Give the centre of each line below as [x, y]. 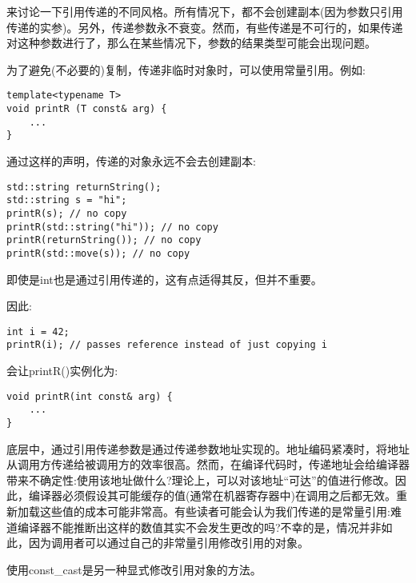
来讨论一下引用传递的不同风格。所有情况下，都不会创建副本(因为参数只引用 [205, 11]
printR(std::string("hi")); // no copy [112, 227]
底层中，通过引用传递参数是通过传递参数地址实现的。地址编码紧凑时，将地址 [208, 448]
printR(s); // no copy [67, 213]
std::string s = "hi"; [67, 200]
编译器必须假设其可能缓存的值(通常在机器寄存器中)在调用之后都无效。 [212, 495]
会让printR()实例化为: [62, 371]
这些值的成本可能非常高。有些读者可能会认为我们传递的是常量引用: [215, 511]
